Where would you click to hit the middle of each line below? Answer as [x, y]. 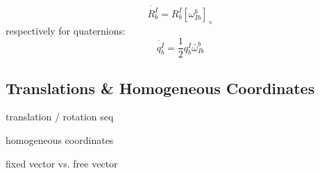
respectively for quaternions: [66, 30]
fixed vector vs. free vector [62, 163]
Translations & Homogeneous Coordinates [160, 88]
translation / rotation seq [60, 117]
